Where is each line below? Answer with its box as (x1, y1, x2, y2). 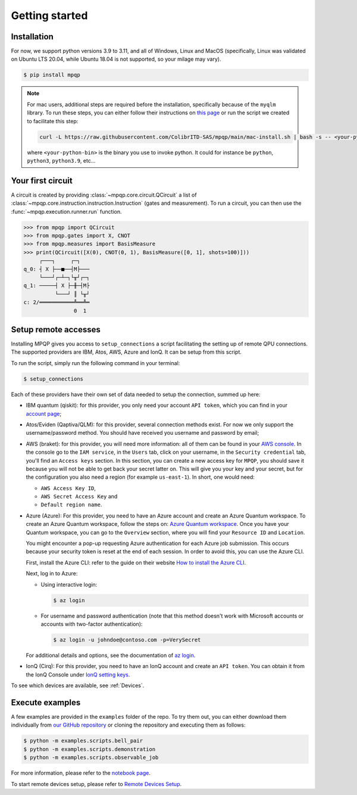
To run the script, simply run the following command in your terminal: (11, 359, 180, 366)
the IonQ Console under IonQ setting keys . (26, 671, 130, 678)
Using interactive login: (40, 581, 98, 588)
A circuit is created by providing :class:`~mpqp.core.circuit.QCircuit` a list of (11, 191, 197, 198)
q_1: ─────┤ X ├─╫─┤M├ (23, 282, 90, 289)
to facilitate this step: (27, 117, 79, 124)
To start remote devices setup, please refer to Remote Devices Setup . (11, 780, 182, 787)
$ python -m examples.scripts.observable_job (23, 754, 159, 761)
